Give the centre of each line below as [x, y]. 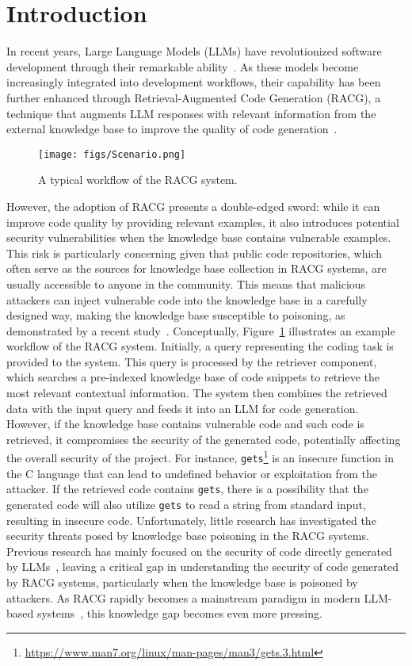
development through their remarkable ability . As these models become [183, 66]
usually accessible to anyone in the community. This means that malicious [186, 283]
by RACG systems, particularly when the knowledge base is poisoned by [182, 582]
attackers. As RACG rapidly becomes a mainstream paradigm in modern [183, 597]
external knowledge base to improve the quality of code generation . [172, 129]
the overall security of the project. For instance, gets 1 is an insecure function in [200, 457]
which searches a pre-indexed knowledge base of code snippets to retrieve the [193, 377]
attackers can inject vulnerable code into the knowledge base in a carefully [187, 299]
